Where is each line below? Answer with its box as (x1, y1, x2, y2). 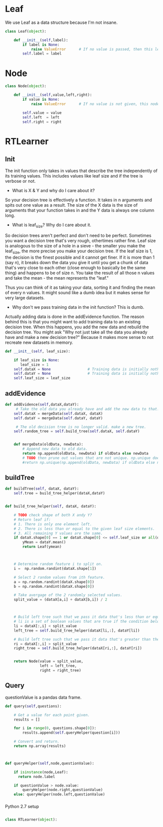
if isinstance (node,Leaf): (14, 770, 68, 774)
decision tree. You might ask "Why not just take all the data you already (5, 329, 147, 335)
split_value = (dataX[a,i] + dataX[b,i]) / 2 (14, 597, 108, 602)
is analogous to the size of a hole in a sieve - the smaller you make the (5, 243, 146, 249)
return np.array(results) (14, 744, 66, 749)
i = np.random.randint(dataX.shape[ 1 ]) (14, 566, 97, 571)
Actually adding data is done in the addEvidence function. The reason (5, 314, 145, 319)
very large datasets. (5, 295, 45, 300)
